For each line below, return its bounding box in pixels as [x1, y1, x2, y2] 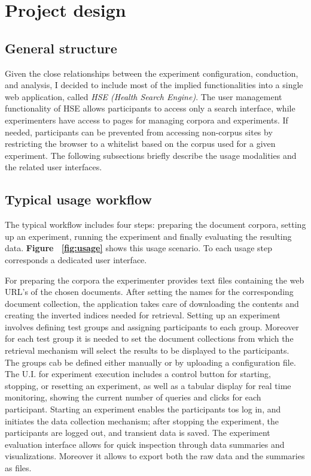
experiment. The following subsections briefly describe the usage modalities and [5, 149, 297, 161]
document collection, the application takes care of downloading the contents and [5, 297, 299, 309]
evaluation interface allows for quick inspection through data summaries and [5, 438, 285, 450]
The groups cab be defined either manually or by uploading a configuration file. [5, 356, 296, 368]
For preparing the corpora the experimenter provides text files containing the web [5, 273, 304, 286]
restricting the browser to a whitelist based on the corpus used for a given [5, 137, 276, 150]
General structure [5, 38, 117, 57]
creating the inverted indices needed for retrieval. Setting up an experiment [5, 309, 280, 321]
